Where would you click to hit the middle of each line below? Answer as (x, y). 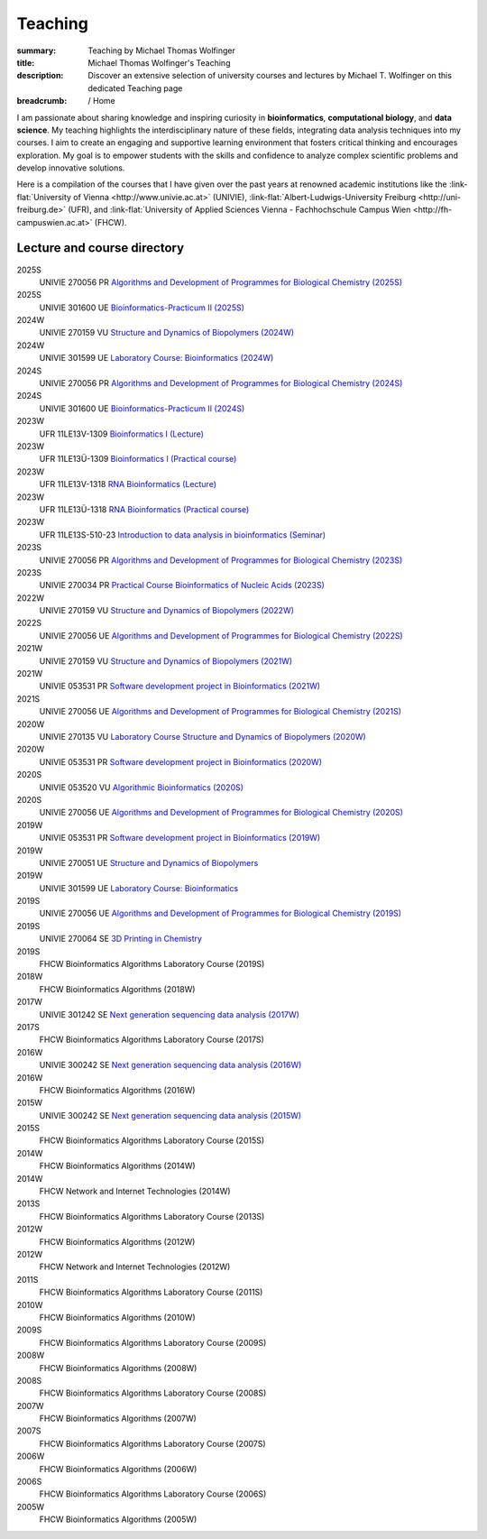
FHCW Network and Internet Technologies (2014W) (135, 1192)
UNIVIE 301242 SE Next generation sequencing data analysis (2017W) (169, 1014)
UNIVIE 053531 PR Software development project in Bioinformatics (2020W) (180, 761)
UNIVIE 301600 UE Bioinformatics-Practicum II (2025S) (142, 308)
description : (40, 76)
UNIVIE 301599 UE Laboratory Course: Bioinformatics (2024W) (156, 358)
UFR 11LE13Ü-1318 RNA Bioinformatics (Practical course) (144, 509)
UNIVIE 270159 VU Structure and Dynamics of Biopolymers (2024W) (167, 333)
